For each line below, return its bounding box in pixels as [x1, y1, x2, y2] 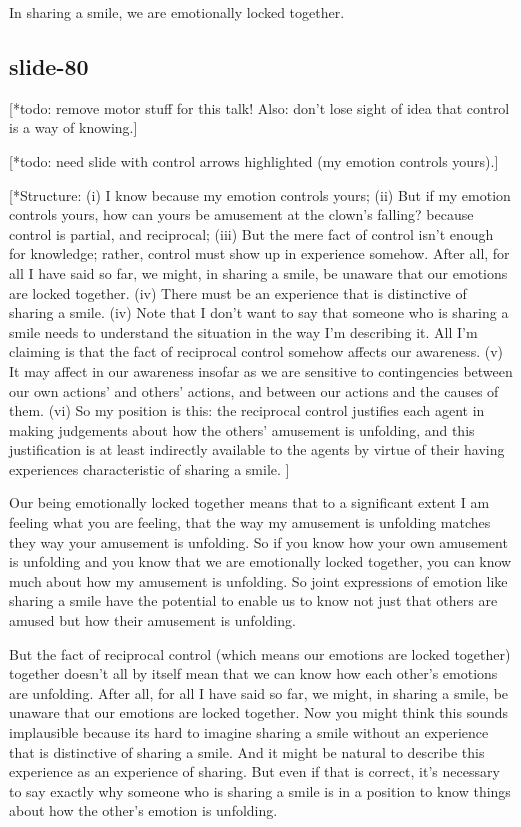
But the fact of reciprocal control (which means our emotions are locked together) [9, 643, 511, 664]
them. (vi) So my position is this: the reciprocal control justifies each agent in [9, 400, 485, 421]
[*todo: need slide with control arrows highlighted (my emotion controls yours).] [9, 150, 499, 171]
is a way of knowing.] [9, 117, 138, 138]
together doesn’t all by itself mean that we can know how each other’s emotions [9, 663, 498, 684]
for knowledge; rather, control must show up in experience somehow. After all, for [9, 243, 510, 264]
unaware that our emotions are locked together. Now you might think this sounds [9, 702, 509, 723]
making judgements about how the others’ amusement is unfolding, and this [9, 419, 475, 440]
